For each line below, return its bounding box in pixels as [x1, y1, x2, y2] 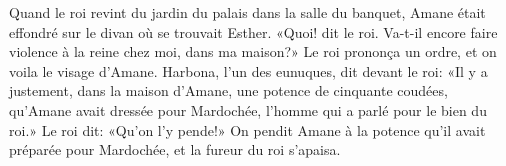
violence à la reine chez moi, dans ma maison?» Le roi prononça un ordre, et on [9, 41, 497, 62]
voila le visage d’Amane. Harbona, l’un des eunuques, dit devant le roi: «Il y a [9, 60, 488, 81]
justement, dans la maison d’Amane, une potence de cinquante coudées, [9, 80, 448, 101]
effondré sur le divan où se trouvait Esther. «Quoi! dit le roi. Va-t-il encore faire [9, 21, 498, 42]
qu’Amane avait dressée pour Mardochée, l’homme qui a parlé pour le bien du [9, 99, 487, 120]
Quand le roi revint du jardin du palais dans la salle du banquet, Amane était [9, 2, 486, 22]
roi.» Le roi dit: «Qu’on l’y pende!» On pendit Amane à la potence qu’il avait [9, 119, 486, 140]
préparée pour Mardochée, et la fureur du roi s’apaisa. [9, 139, 341, 160]
